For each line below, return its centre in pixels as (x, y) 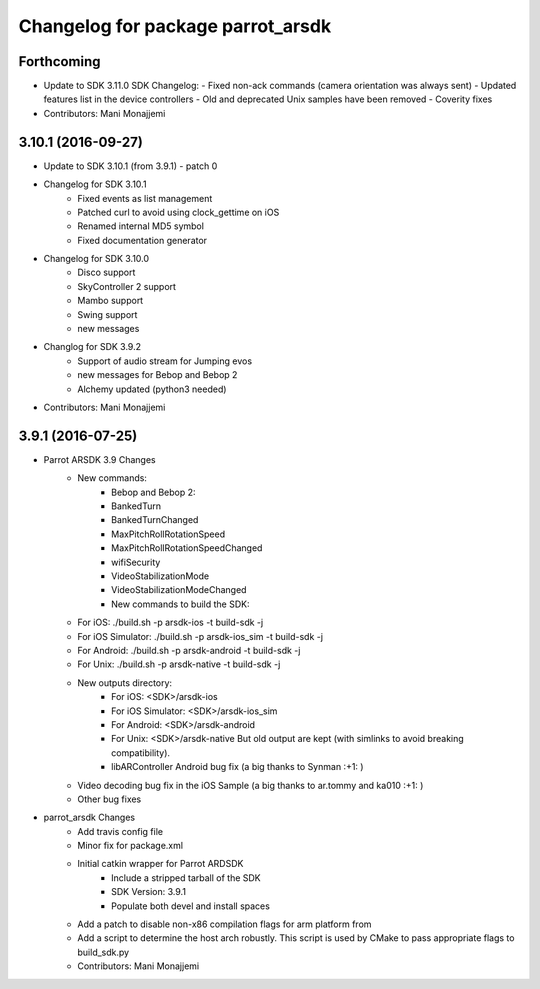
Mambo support (110, 301)
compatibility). (140, 752)
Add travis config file (120, 831)
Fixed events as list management (145, 198)
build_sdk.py (103, 952)
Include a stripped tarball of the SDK (186, 877)
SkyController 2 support (127, 286)
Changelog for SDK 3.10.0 (96, 259)
